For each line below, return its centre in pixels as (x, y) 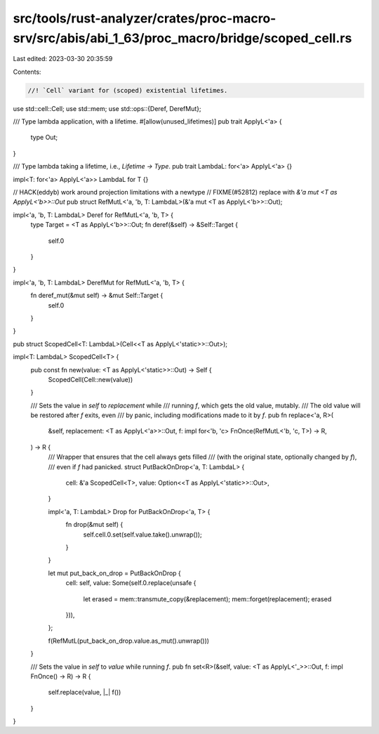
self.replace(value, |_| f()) (85, 693)
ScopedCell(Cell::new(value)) (91, 379)
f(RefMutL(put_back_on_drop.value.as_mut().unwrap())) (129, 641)
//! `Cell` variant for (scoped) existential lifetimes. (128, 90)
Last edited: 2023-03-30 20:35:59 (63, 59)
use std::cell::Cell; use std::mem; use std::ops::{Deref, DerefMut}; (107, 108)
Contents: (27, 72)
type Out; (44, 138)
